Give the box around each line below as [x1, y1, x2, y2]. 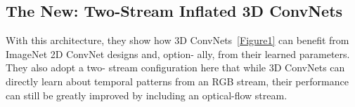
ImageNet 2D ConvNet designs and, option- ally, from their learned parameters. [6, 46, 350, 61]
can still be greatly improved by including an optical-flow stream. [6, 87, 288, 102]
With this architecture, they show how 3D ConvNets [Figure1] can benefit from [6, 33, 349, 48]
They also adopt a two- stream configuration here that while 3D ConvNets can [6, 60, 345, 75]
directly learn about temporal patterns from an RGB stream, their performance [6, 73, 349, 88]
